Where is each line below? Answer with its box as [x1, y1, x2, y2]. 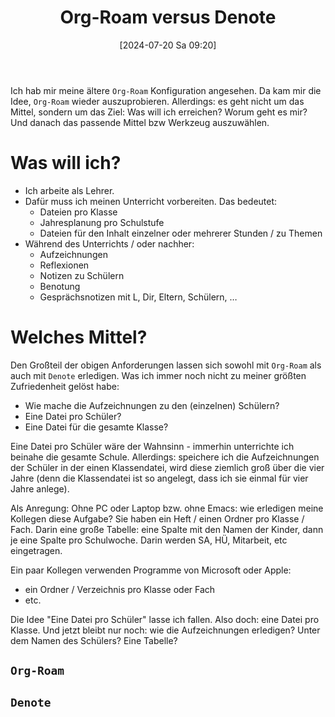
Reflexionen [39, 259, 90, 271]
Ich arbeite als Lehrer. [24, 184, 115, 196]
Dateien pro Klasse [39, 206, 118, 218]
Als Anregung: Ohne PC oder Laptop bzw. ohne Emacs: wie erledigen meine [10, 502, 324, 514]
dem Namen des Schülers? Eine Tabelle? [10, 634, 178, 646]
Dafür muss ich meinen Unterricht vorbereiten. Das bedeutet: [24, 195, 278, 207]
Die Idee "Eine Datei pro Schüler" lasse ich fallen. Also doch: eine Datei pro [10, 613, 320, 625]
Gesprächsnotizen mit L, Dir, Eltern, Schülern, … [39, 291, 238, 303]
